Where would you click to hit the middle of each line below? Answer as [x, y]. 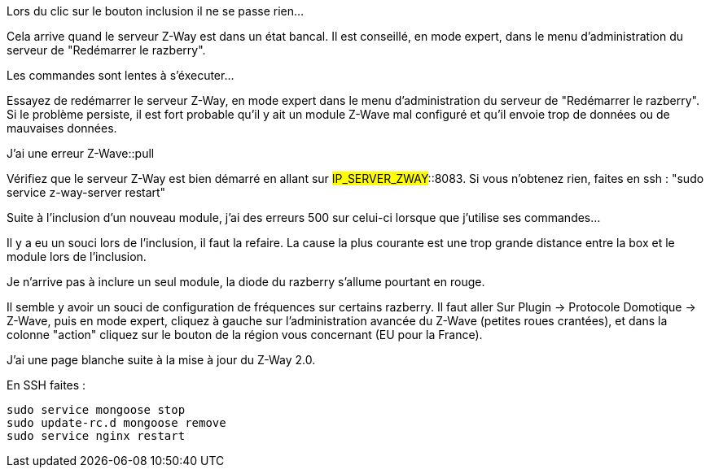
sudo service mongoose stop [96, 410]
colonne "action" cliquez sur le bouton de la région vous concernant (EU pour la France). [245, 335]
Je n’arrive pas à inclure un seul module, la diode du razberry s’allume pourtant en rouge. [246, 282]
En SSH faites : [46, 385]
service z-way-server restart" [86, 192]
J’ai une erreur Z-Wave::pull [81, 153]
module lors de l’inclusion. [77, 257]
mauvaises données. [62, 128]
